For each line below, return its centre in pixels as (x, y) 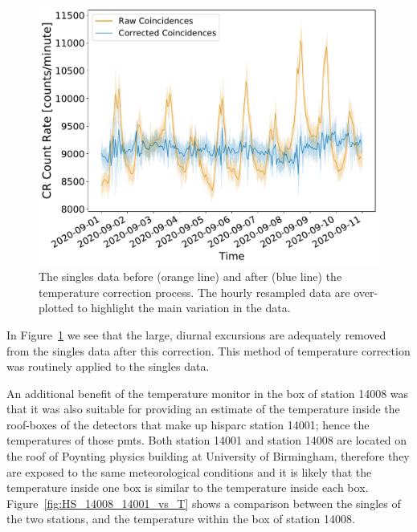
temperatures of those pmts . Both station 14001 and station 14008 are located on (207, 440)
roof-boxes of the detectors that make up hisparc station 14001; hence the (188, 424)
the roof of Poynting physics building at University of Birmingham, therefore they (208, 456)
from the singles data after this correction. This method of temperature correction (208, 350)
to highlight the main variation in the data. (184, 308)
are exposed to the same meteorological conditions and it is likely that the (189, 471)
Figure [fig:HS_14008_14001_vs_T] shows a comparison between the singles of (204, 503)
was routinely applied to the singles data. (108, 366)
